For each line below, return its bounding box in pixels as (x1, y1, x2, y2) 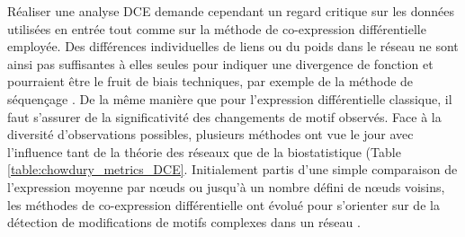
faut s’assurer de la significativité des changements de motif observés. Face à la (7, 107, 442, 126)
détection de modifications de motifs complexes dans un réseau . (7, 213, 361, 232)
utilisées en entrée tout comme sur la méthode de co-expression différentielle (7, 19, 426, 38)
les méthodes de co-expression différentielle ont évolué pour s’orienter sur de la (7, 195, 440, 214)
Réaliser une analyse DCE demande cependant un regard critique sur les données (7, 2, 454, 20)
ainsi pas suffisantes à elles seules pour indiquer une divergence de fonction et (7, 54, 434, 73)
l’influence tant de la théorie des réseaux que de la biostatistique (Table (7, 142, 401, 161)
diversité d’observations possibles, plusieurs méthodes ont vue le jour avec (7, 125, 414, 144)
